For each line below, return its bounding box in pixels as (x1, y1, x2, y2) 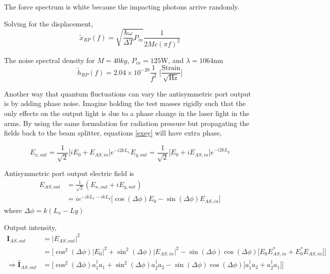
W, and (160, 54, 184, 65)
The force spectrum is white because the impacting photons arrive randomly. (4, 1, 239, 11)
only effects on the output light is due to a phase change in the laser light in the (4, 107, 249, 118)
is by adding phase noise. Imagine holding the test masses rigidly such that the (4, 98, 246, 108)
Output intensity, (4, 221, 57, 232)
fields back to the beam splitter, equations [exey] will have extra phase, (4, 127, 222, 138)
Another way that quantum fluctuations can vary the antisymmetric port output (4, 88, 251, 98)
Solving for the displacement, (4, 18, 93, 28)
